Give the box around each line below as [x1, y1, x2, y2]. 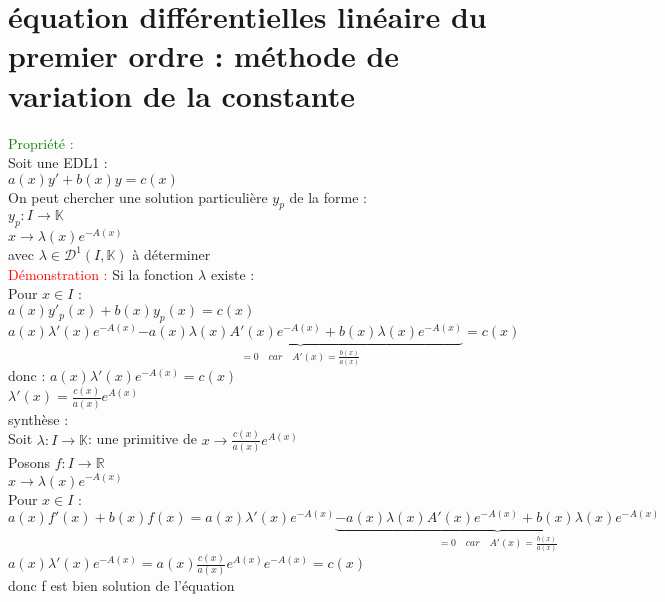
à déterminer [132, 244, 211, 265]
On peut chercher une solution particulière [8, 186, 268, 207]
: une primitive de [88, 428, 197, 449]
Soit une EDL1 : [8, 152, 108, 173]
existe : [210, 263, 255, 284]
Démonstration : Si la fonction [8, 263, 194, 284]
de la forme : [289, 186, 367, 207]
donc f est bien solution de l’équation [8, 575, 235, 596]
